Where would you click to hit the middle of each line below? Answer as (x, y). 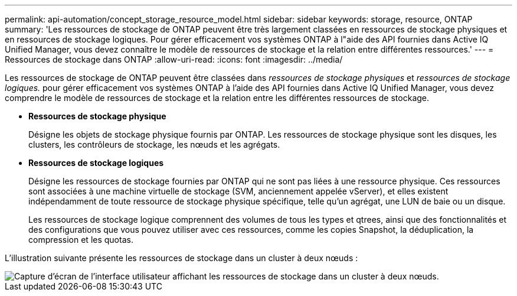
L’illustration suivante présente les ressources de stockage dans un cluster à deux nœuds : (181, 258)
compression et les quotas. (81, 240)
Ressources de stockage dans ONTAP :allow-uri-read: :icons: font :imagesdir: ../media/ (174, 59)
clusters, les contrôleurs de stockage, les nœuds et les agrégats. (154, 144)
